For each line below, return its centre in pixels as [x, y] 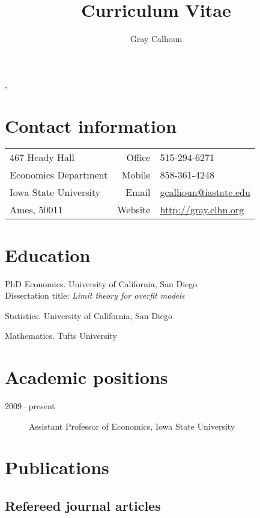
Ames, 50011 [36, 210]
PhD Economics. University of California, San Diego [101, 283]
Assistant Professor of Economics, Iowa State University [132, 426]
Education [48, 254]
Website [134, 210]
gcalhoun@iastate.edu [205, 192]
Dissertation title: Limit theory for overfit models [95, 295]
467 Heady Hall [42, 157]
